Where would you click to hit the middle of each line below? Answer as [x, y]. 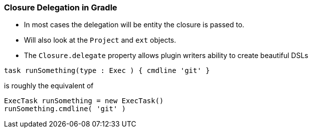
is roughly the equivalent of [49, 86]
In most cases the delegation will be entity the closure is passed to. [134, 25]
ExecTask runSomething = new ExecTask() [84, 101]
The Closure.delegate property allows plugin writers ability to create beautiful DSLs [166, 56]
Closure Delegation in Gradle [61, 7]
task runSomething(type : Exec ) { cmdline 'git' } [107, 71]
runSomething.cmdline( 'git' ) [65, 109]
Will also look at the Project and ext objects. [100, 40]
